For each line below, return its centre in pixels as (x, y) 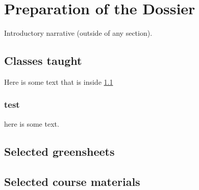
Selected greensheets (59, 151)
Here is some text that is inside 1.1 (59, 81)
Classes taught (43, 61)
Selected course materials (72, 181)
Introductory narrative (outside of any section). (78, 33)
